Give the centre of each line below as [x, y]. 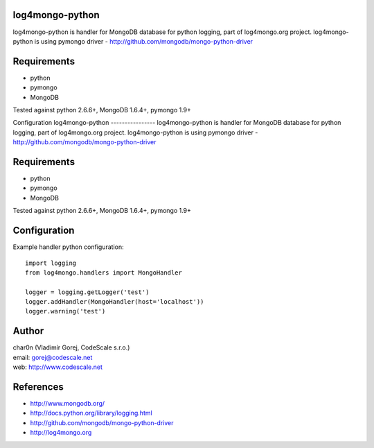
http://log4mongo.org [61, 433]
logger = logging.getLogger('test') [87, 292]
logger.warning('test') [65, 311]
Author [28, 331]
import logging [51, 263]
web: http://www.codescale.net [58, 367]
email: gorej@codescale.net [53, 357]
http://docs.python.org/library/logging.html [91, 413]
